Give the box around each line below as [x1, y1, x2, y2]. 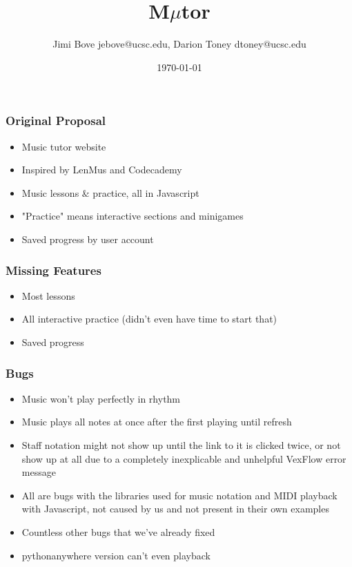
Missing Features [6, 261, 101, 278]
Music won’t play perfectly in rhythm [21, 391, 181, 405]
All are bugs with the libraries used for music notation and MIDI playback [21, 488, 338, 502]
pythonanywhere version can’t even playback [21, 548, 211, 562]
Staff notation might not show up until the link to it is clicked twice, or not [21, 437, 341, 452]
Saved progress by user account [21, 231, 154, 246]
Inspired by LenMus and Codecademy [21, 162, 182, 177]
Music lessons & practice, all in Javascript [21, 185, 199, 200]
